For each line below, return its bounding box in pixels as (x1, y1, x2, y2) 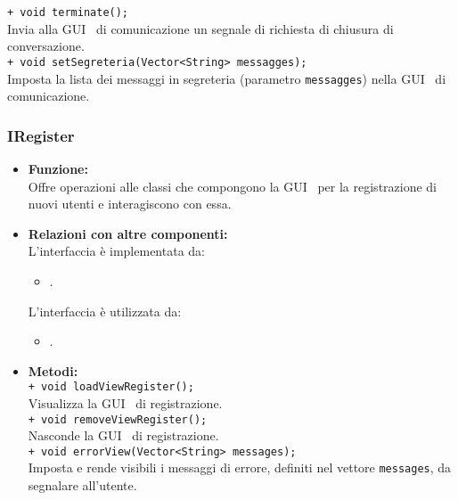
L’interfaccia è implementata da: (28, 242, 205, 260)
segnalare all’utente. (28, 476, 137, 495)
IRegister (7, 124, 75, 146)
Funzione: (28, 159, 88, 177)
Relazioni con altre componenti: (28, 224, 228, 242)
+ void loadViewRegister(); (28, 381, 194, 394)
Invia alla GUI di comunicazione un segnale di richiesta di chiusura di (7, 19, 394, 37)
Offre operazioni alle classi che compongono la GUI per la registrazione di (28, 176, 438, 195)
